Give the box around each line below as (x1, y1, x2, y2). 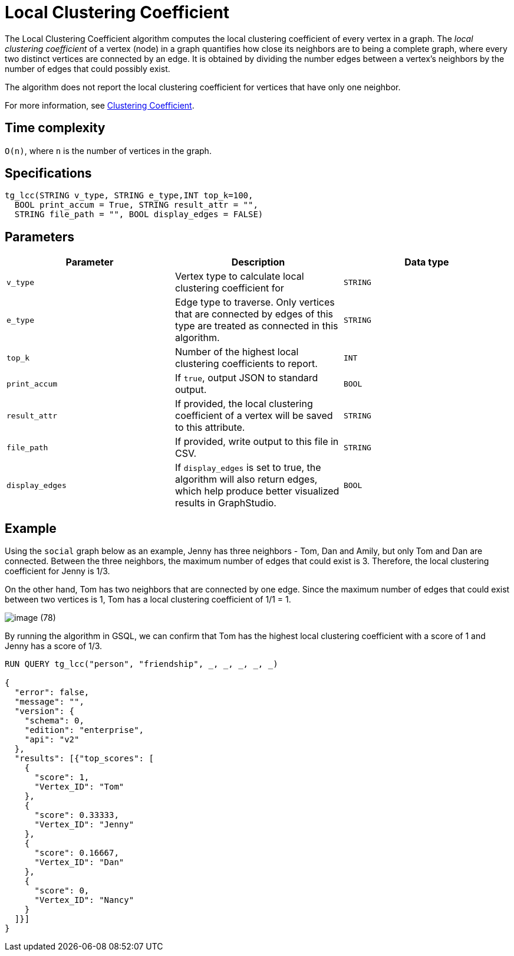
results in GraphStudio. (174, 497, 276, 509)
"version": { (14, 706, 75, 716)
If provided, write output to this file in (174, 436, 339, 448)
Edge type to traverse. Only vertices (174, 296, 335, 309)
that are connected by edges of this (174, 308, 333, 320)
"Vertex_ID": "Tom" (34, 782, 124, 792)
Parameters (5, 229, 74, 244)
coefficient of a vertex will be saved (174, 410, 333, 422)
